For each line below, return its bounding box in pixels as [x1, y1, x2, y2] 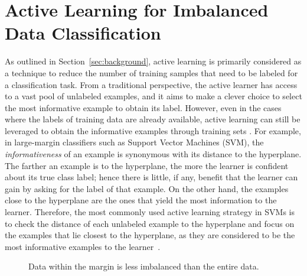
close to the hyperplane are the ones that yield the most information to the [5, 194, 277, 206]
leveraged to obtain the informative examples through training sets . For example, [5, 124, 301, 137]
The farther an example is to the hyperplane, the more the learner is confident [5, 159, 289, 171]
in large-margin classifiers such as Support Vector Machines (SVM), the [5, 136, 264, 148]
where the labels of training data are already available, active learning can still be [5, 113, 301, 125]
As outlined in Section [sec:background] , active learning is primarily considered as [5, 55, 302, 67]
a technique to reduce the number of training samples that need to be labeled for [5, 66, 298, 79]
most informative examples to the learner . [5, 240, 161, 252]
